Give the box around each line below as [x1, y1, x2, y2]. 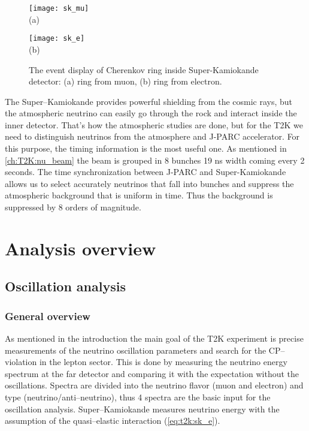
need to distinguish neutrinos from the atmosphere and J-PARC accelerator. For [5, 130, 300, 143]
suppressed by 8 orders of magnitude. [5, 201, 141, 213]
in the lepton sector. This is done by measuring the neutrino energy [39, 355, 287, 368]
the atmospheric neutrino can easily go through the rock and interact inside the [5, 107, 297, 119]
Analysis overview [5, 236, 156, 260]
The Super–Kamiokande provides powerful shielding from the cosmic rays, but [5, 95, 293, 107]
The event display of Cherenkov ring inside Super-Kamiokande [29, 63, 259, 76]
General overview [5, 308, 90, 323]
